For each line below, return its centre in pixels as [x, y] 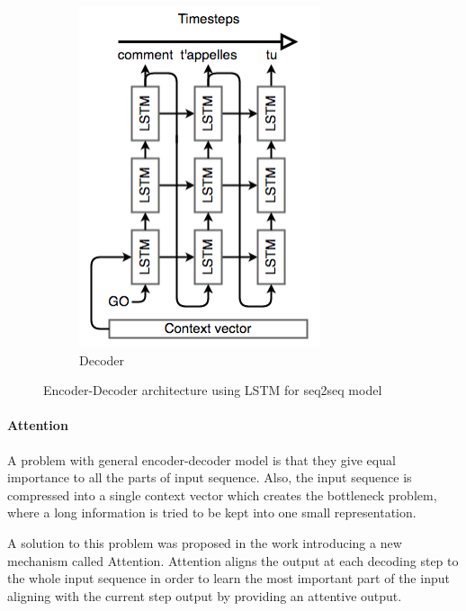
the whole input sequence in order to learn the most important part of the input [229, 578]
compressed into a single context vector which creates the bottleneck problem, [222, 494]
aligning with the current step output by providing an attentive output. [205, 595]
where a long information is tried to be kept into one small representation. [212, 512]
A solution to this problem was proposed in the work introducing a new [205, 542]
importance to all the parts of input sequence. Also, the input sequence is [210, 477]
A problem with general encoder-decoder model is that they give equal [202, 459]
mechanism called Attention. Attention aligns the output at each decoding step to [233, 560]
